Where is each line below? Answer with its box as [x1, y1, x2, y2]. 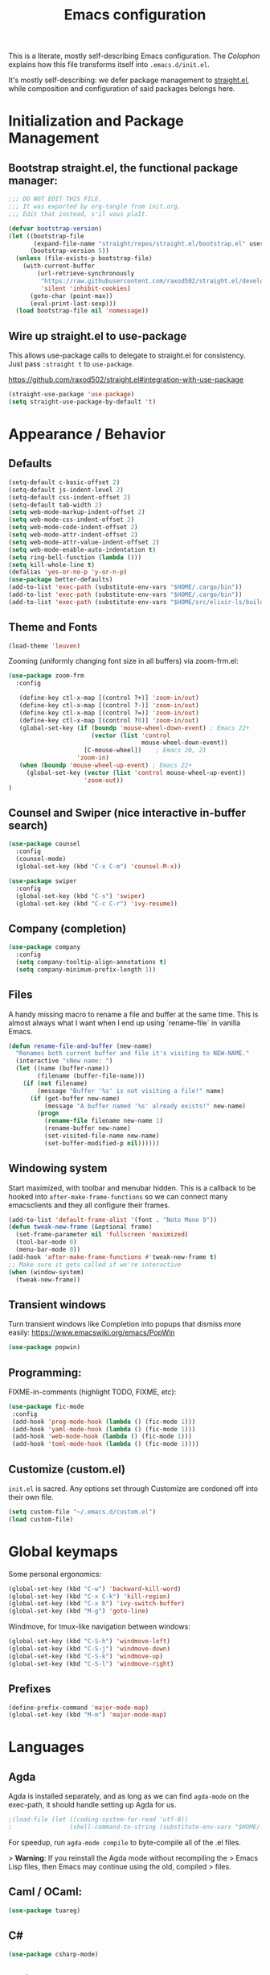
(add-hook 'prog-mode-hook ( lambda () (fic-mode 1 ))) [11, 1418, 196, 1426]
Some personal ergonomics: [8, 1569, 102, 1579]
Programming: [8, 1365, 82, 1379]
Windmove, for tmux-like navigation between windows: [8, 1621, 190, 1632]
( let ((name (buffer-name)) [15, 1065, 110, 1073]
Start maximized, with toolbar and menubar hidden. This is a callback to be [8, 1182, 256, 1193]
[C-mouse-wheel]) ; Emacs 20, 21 [84, 747, 207, 755]
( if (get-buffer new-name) [29, 1094, 121, 1103]
